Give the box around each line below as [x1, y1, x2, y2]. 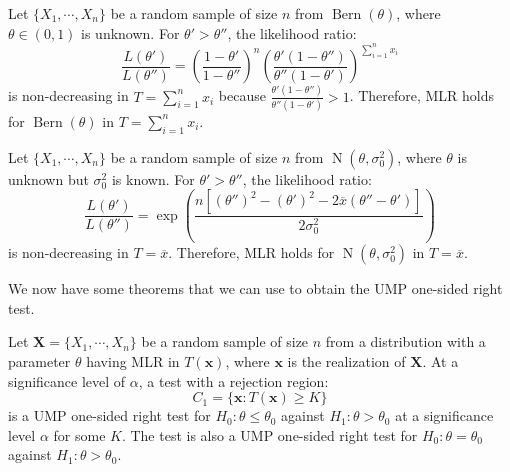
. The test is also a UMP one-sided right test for [121, 424, 418, 445]
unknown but [8, 168, 89, 189]
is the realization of [287, 350, 406, 371]
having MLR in [86, 350, 180, 371]
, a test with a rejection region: [138, 370, 329, 391]
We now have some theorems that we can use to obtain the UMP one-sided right [8, 278, 503, 299]
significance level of [8, 370, 126, 391]
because [218, 85, 266, 106]
